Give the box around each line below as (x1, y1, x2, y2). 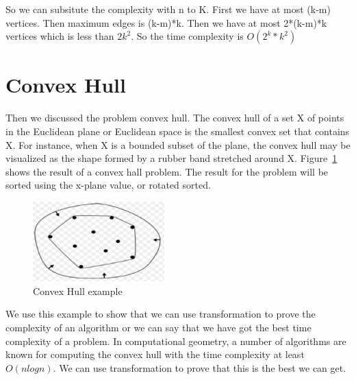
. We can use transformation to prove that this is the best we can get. (53, 360, 346, 375)
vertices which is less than (5, 29, 114, 43)
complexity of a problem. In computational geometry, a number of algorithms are (5, 333, 346, 348)
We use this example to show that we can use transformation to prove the (5, 307, 316, 321)
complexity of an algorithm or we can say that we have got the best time (5, 320, 311, 334)
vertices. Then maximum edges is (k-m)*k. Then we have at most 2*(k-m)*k (5, 15, 327, 29)
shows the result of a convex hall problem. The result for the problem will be (5, 164, 329, 178)
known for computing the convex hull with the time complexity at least (5, 347, 305, 361)
